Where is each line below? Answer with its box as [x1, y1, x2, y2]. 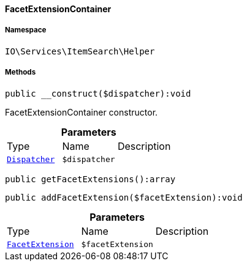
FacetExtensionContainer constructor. [5, 106, 158, 117]
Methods [5, 68, 36, 77]
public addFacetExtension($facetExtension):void [5, 192, 243, 202]
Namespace [5, 26, 47, 35]
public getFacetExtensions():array [5, 174, 176, 184]
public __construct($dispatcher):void [5, 88, 191, 98]
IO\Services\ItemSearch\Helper [5, 46, 155, 56]
